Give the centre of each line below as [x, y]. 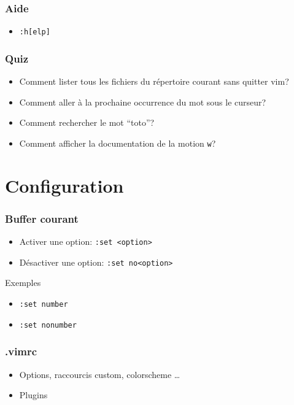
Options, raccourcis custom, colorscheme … [100, 374]
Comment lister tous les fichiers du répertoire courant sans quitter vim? [154, 81]
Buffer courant [42, 218]
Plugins [33, 395]
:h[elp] [35, 32]
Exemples [23, 283]
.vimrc [21, 351]
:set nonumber [48, 325]
